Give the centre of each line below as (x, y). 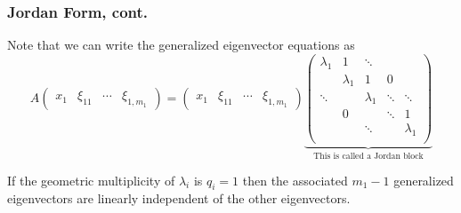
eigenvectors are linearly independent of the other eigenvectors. (179, 198)
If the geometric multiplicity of (91, 180)
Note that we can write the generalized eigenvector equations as (181, 45)
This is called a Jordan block (368, 157)
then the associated (295, 180)
